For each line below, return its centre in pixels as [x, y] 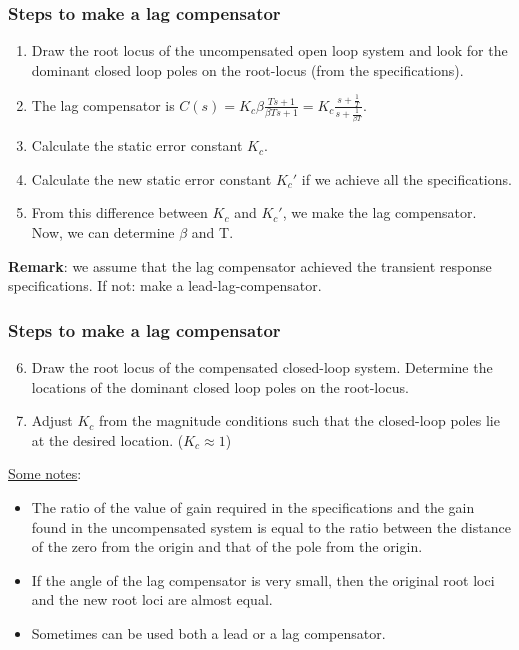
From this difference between [119, 212]
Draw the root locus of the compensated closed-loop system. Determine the [262, 367]
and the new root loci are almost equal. [152, 599]
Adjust [52, 420]
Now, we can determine [103, 232]
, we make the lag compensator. [379, 212]
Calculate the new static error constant [151, 178]
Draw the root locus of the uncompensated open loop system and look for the [269, 50]
